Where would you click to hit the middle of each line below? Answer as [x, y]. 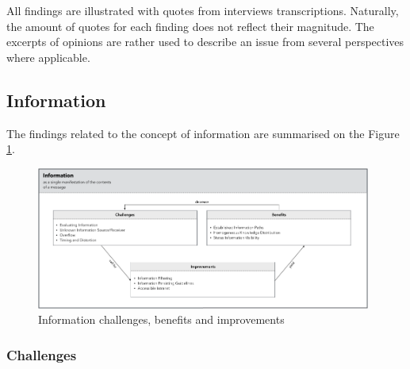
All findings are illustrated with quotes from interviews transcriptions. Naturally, [203, 10]
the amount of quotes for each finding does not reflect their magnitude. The [190, 26]
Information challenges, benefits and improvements [161, 319]
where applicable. [48, 57]
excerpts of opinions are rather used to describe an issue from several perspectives [205, 42]
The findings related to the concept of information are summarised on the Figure [203, 133]
